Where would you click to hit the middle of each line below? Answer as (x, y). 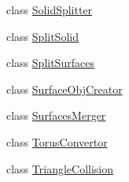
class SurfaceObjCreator (64, 89)
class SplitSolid (42, 36)
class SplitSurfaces (50, 63)
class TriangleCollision (60, 168)
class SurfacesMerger (56, 115)
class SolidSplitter (50, 9)
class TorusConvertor (57, 141)
